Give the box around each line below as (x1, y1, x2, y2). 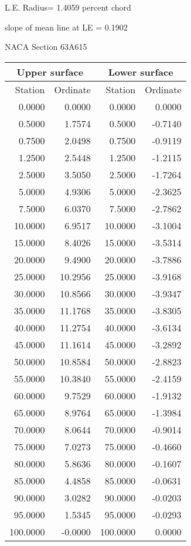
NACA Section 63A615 (5, 40, 87, 53)
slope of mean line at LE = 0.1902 (5, 21, 128, 33)
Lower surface (108, 65, 173, 79)
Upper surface (16, 65, 84, 79)
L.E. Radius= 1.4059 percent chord (5, 1, 131, 13)
